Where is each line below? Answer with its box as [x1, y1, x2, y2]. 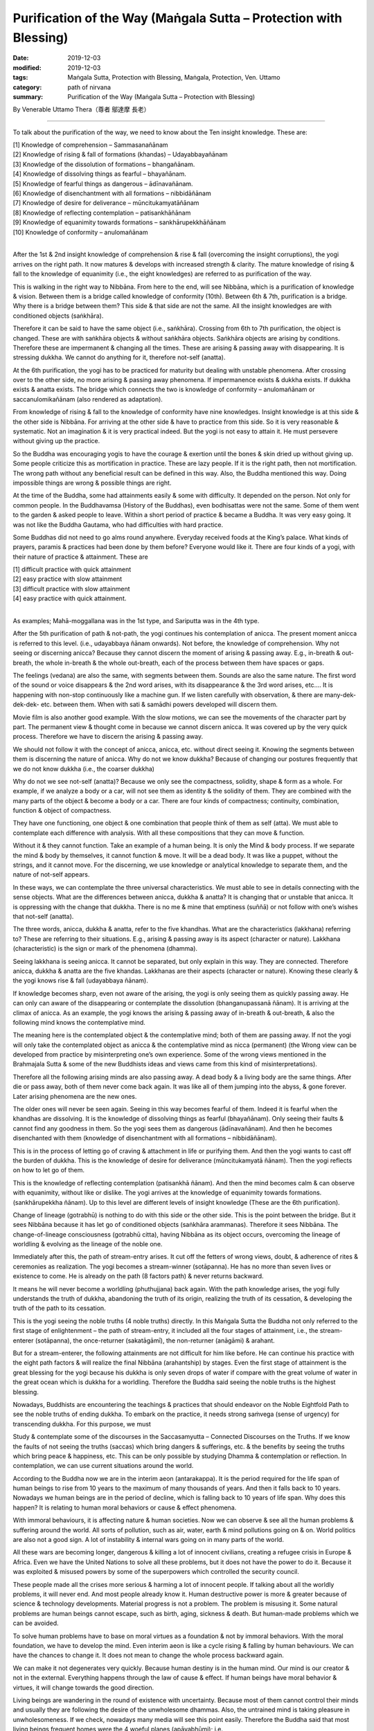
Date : [12, 54, 29, 62]
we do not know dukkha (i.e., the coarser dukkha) [12, 764, 155, 773]
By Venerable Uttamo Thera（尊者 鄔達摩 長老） [12, 105, 150, 114]
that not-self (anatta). [12, 912, 74, 920]
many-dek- [324, 690, 357, 699]
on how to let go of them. [12, 1166, 85, 1174]
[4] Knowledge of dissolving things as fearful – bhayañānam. [12, 170, 186, 178]
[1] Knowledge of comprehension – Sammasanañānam [12, 141, 169, 149]
